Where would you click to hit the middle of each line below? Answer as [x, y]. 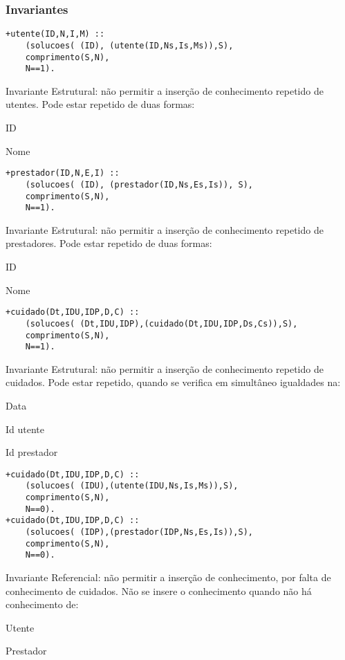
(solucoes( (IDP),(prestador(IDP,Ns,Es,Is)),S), [139, 532]
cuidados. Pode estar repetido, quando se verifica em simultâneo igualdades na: [173, 382]
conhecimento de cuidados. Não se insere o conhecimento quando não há [159, 590]
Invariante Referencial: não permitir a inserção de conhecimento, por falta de [168, 577]
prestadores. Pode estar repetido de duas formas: [109, 243]
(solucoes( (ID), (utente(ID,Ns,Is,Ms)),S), [129, 45]
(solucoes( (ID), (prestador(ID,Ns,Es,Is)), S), [139, 184]
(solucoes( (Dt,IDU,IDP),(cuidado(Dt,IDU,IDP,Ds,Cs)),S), [161, 323]
